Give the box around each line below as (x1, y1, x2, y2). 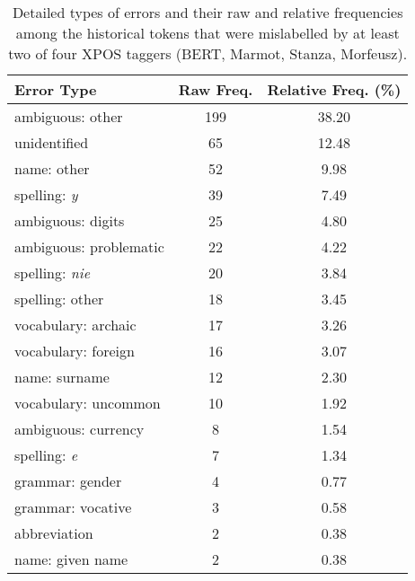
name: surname (14, 366, 110, 387)
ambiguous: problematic (14, 236, 164, 257)
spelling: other (14, 288, 104, 309)
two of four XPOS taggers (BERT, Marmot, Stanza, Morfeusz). (8, 43, 408, 64)
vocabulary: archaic (14, 314, 137, 335)
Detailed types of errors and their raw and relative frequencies (12, 2, 403, 22)
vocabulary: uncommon (14, 392, 161, 413)
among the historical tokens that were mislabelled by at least (15, 22, 400, 43)
